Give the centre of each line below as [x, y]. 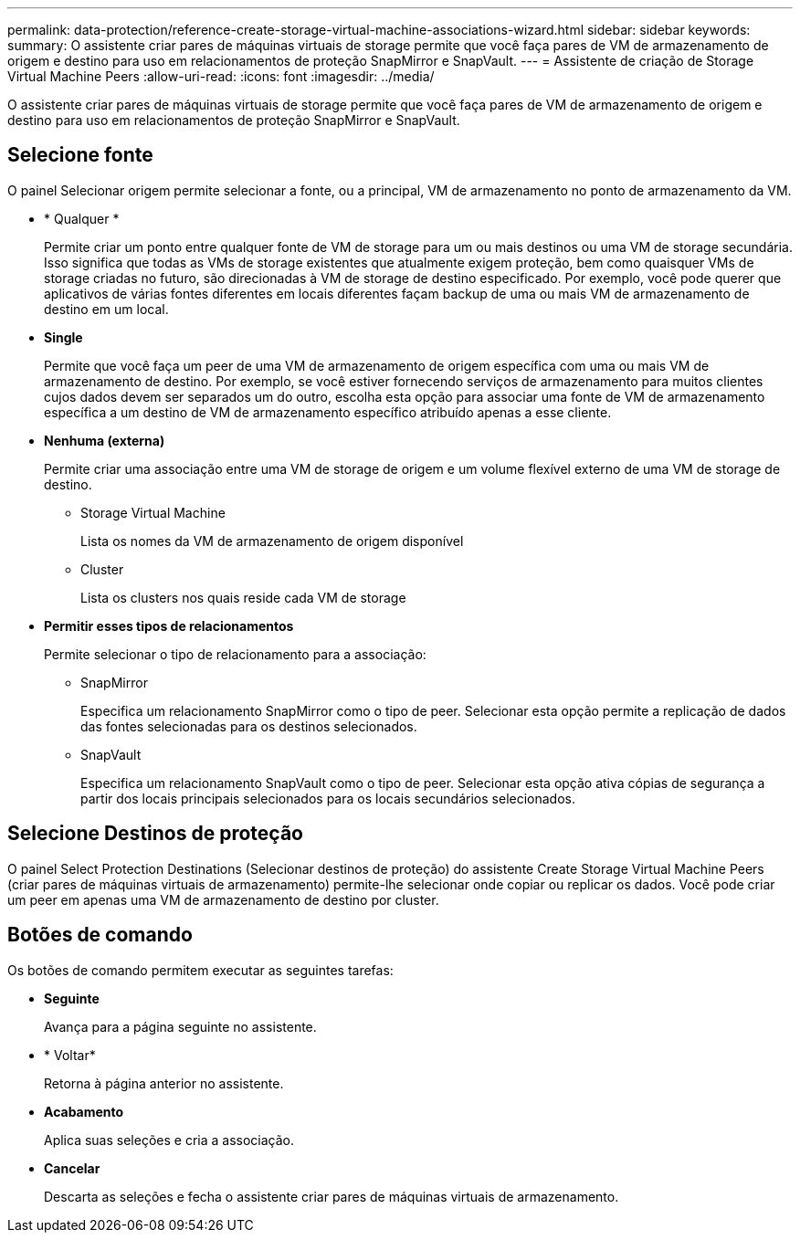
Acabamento [84, 1111]
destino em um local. [106, 309]
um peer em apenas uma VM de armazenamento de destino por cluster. [223, 899]
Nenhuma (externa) [105, 440]
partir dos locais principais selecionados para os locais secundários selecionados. [328, 798]
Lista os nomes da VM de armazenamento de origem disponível [272, 541]
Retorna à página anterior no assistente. [164, 1083]
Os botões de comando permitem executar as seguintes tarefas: [200, 970]
